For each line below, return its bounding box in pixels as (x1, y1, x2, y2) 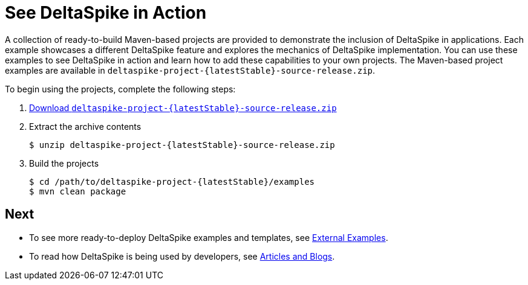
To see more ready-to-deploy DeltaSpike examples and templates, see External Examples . (29, 232, 388, 243)
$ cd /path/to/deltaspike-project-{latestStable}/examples (29, 176, 315, 187)
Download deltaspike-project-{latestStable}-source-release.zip (29, 102, 337, 113)
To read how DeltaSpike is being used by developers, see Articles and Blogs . (29, 251, 335, 261)
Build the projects (29, 158, 99, 168)
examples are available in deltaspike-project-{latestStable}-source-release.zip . (5, 65, 376, 75)
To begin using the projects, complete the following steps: (5, 83, 236, 94)
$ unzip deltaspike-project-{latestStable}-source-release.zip (29, 139, 335, 150)
